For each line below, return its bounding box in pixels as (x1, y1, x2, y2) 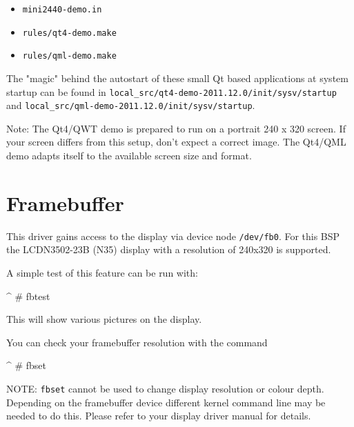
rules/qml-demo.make (22, 51, 117, 61)
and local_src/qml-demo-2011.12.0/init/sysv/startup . (6, 98, 255, 112)
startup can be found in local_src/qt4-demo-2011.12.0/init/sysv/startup (6, 84, 337, 99)
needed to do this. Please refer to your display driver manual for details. (6, 408, 311, 423)
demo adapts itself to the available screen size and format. (6, 148, 252, 163)
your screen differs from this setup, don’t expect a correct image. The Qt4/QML (6, 135, 346, 149)
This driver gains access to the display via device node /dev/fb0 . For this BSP (6, 228, 340, 243)
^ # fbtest (6, 288, 50, 303)
